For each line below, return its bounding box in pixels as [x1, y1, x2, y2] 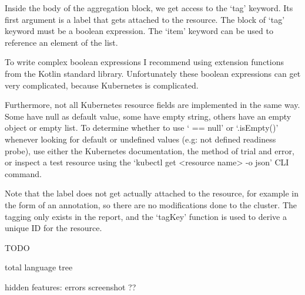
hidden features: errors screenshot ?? [5, 280, 136, 293]
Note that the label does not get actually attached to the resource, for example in [5, 187, 299, 199]
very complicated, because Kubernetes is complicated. [5, 79, 199, 91]
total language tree [5, 261, 73, 273]
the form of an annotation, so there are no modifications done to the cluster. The [5, 198, 297, 211]
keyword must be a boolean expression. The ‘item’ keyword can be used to [5, 25, 273, 37]
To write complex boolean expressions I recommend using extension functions [5, 56, 284, 68]
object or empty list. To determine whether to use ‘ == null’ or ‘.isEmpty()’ [5, 121, 279, 134]
